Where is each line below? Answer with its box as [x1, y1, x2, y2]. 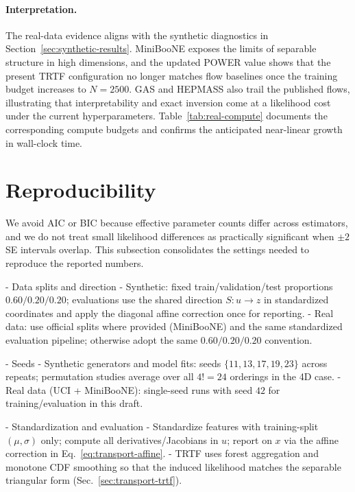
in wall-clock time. [5, 135, 82, 150]
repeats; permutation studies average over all [5, 369, 194, 384]
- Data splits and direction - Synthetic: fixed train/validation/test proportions [5, 279, 333, 293]
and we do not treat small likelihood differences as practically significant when [5, 229, 334, 243]
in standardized [263, 292, 329, 307]
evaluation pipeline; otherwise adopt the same [5, 333, 198, 347]
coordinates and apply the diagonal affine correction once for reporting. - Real [5, 305, 334, 320]
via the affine [284, 432, 339, 447]
